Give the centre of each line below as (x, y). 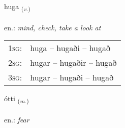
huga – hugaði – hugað (70, 48)
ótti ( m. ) (17, 99)
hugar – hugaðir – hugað (73, 63)
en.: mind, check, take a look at (53, 27)
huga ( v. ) (17, 7)
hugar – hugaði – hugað (72, 77)
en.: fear (17, 120)
